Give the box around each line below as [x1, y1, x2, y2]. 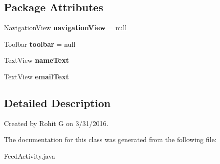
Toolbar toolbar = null [4, 38, 76, 49]
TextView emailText [4, 71, 69, 81]
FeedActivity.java [4, 150, 55, 161]
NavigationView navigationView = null [4, 22, 127, 33]
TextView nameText [4, 55, 69, 65]
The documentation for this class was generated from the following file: [4, 134, 217, 145]
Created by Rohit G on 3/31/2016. [4, 118, 109, 128]
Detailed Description [4, 95, 111, 110]
